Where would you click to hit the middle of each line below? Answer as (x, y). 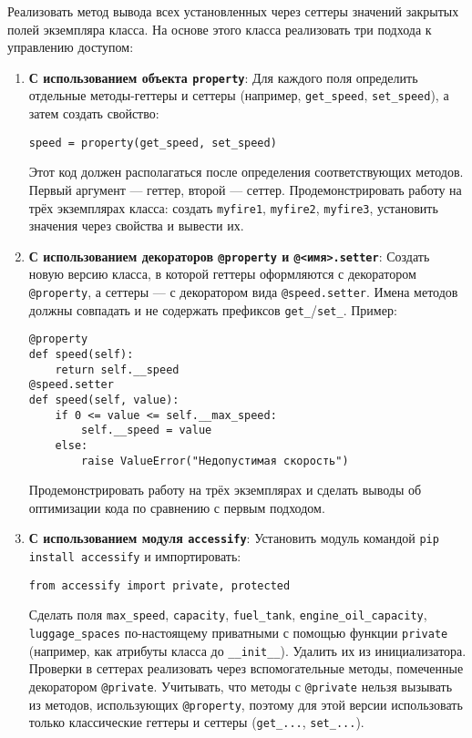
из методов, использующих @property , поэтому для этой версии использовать (246, 704)
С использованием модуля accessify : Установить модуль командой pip (234, 538)
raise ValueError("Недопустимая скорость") (215, 461)
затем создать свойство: (94, 113)
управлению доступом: (71, 47)
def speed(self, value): (104, 400)
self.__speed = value (147, 430)
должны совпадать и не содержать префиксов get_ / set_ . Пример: (213, 309)
